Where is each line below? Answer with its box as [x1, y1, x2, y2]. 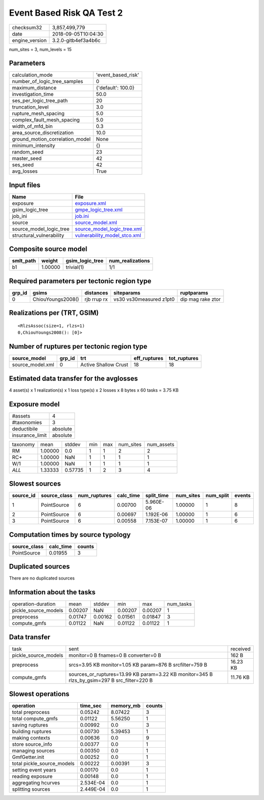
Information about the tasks [9, 588, 96, 597]
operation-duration [12, 600, 56, 607]
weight [41, 257, 58, 264]
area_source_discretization [12, 130, 74, 136]
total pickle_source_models [12, 760, 75, 767]
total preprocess [12, 709, 50, 716]
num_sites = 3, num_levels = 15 [9, 46, 72, 52]
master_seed [12, 155, 42, 162]
